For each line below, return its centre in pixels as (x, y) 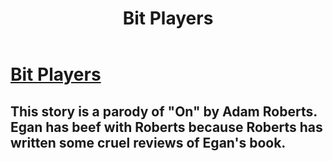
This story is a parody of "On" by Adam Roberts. (164, 111)
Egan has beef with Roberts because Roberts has (166, 127)
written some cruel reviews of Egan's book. (148, 142)
